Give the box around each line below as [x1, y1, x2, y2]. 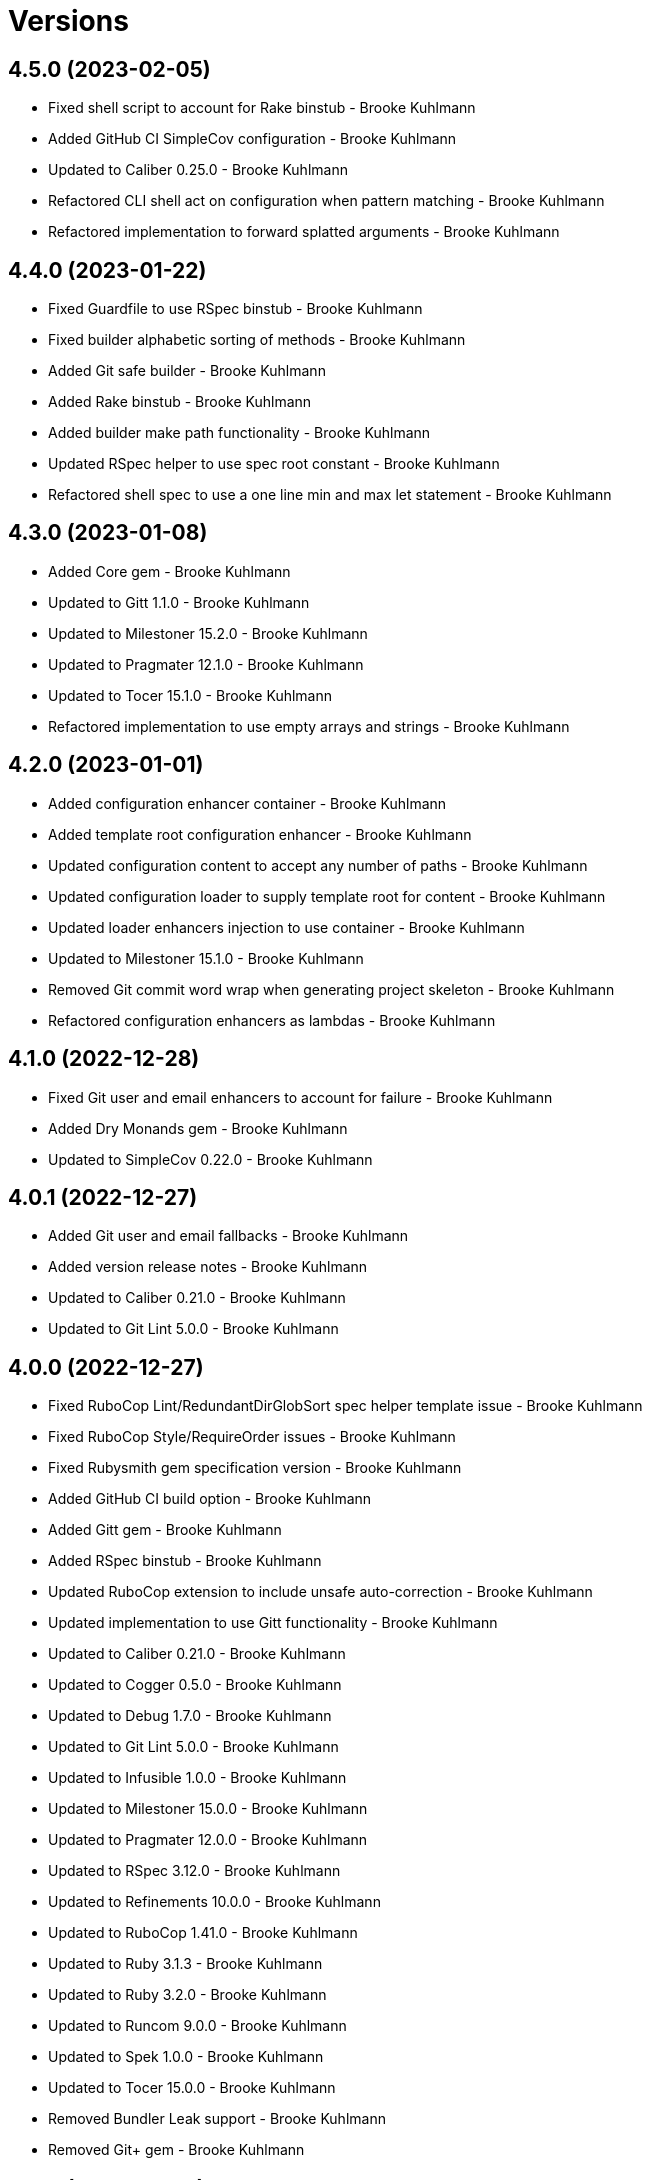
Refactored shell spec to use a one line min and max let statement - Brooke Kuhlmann [48, 486, 612, 504]
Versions [8, 4, 129, 38]
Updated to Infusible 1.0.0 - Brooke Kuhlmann [48, 1769, 347, 1787]
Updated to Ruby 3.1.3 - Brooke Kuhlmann [48, 1955, 323, 1973]
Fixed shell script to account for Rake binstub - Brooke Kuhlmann [48, 99, 476, 117]
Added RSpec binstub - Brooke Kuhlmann [48, 1552, 322, 1570]
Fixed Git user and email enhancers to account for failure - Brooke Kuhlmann [48, 1088, 553, 1106]
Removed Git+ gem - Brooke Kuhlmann [48, 2141, 305, 2159]
